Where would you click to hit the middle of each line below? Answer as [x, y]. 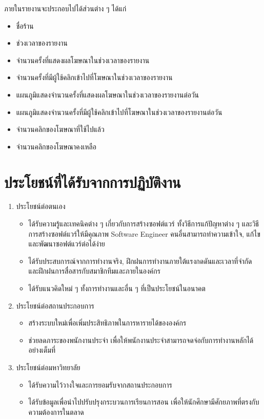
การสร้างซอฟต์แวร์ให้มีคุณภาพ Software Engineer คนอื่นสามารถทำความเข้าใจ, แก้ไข [144, 233]
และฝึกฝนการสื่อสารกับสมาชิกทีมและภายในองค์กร [94, 271]
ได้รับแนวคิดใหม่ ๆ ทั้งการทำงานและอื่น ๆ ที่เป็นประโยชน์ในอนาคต [117, 288]
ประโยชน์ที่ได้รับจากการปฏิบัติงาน [93, 182]
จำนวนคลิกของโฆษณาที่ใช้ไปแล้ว [60, 129]
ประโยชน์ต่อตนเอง [41, 206]
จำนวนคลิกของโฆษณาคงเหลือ [56, 146]
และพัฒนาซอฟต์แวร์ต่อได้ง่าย [67, 244]
